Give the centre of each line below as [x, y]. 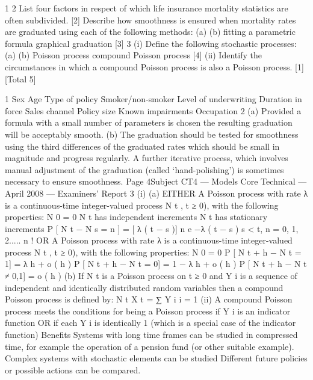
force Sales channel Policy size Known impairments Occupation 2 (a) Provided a [153, 110]
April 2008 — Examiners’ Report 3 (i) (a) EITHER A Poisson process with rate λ [156, 193]
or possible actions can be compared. [73, 369]
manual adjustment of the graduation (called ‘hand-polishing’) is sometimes [144, 169]
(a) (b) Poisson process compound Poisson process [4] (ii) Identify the [133, 55]
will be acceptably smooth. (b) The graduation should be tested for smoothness [152, 134]
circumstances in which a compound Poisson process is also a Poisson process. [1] [154, 66]
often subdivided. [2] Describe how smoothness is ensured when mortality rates [150, 20]
